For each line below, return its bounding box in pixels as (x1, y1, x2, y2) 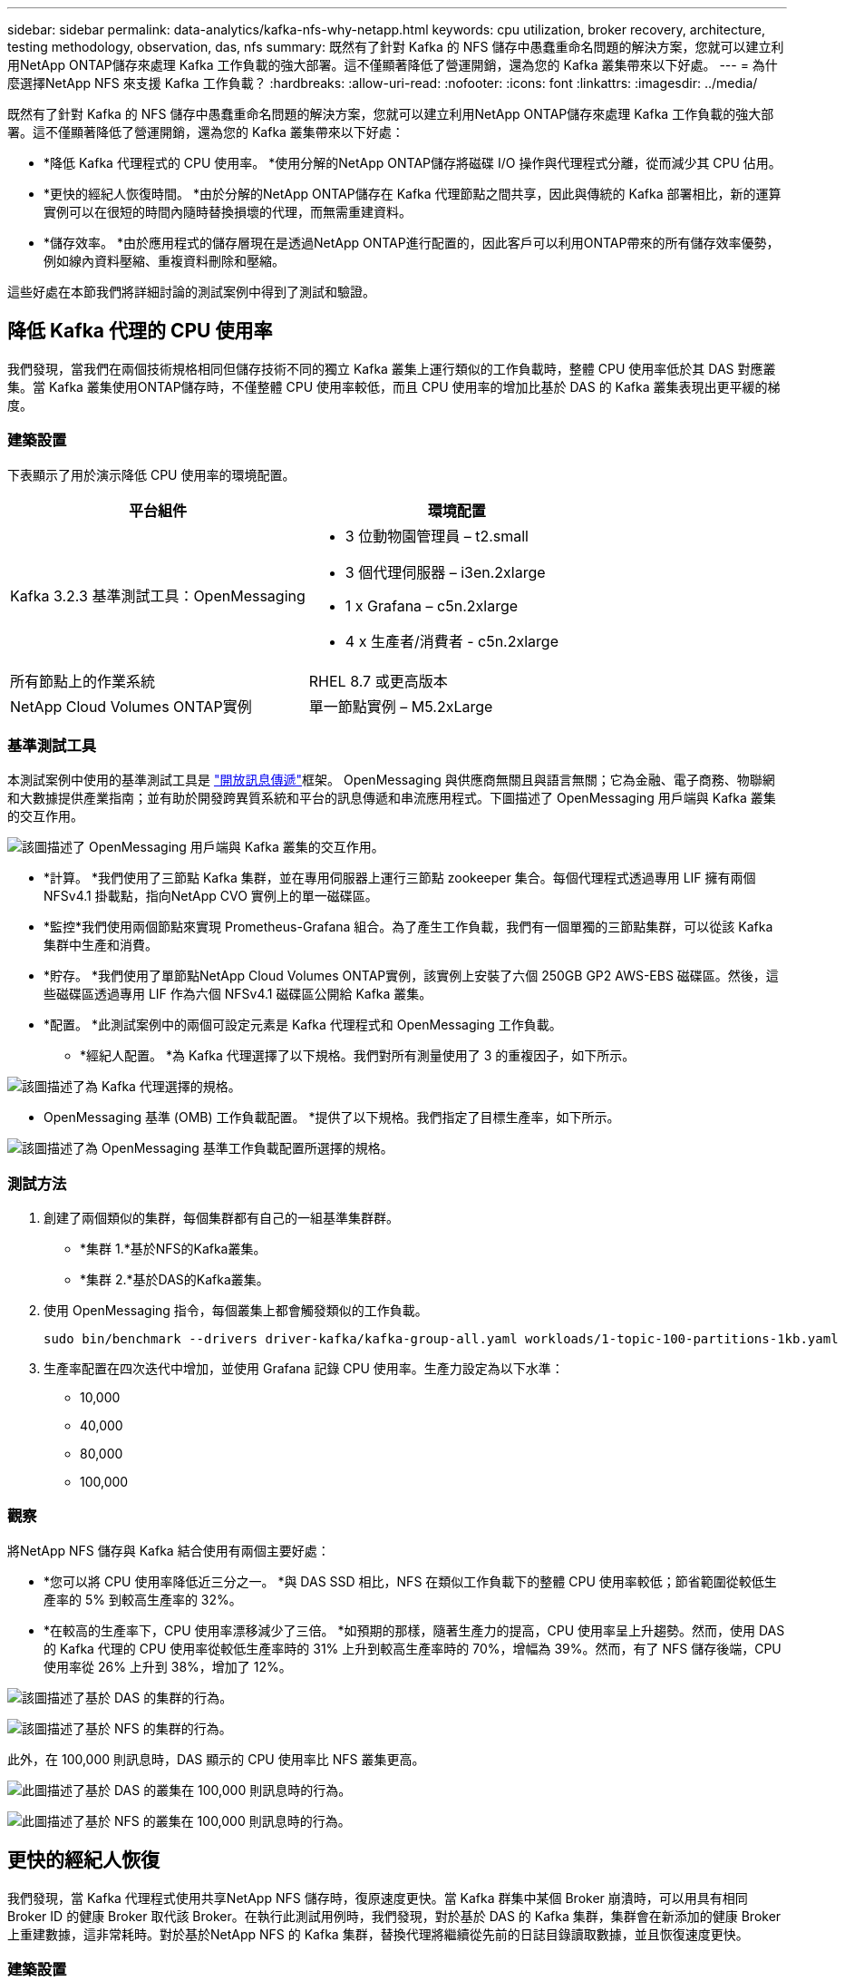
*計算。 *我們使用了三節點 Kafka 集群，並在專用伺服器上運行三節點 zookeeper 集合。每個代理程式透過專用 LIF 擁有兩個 (44, 870, 756, 886)
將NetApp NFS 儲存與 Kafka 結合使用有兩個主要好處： (7, 1542, 330, 1558)
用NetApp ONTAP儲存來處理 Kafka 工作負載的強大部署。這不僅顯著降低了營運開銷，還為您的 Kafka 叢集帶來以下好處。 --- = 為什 (7, 57, 778, 73)
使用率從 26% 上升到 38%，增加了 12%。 (44, 1658, 292, 1674)
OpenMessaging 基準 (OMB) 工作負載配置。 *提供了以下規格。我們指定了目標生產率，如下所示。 (44, 1109, 620, 1126)
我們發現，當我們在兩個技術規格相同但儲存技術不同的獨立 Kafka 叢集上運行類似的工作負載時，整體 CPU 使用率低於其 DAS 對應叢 (7, 360, 776, 376)
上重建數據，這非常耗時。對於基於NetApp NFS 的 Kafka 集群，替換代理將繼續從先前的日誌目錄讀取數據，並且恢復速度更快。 (7, 1926, 749, 1942)
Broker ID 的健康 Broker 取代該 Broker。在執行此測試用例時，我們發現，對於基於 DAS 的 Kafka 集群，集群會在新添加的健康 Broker (7, 1908, 782, 1924)
